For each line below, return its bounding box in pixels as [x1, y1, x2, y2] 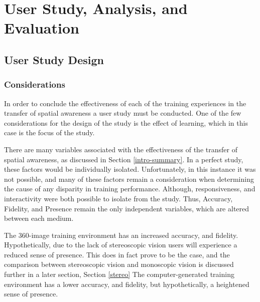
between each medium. [4, 213, 74, 223]
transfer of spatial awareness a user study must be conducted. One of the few [4, 108, 241, 118]
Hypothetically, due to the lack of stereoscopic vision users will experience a [4, 239, 237, 250]
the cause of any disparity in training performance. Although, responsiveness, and [4, 183, 255, 194]
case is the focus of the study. [4, 127, 95, 138]
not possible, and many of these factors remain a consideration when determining [4, 173, 254, 184]
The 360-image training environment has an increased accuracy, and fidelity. [4, 229, 238, 240]
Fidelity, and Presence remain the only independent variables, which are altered [4, 203, 249, 213]
